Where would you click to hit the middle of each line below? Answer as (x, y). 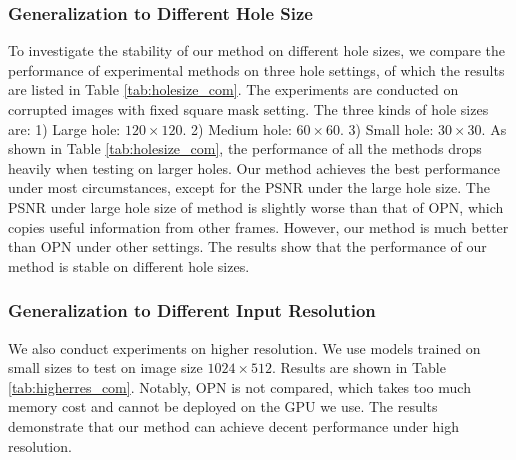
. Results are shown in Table (358, 367)
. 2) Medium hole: (237, 128)
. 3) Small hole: (387, 128)
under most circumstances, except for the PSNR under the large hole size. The (249, 187)
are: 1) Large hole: (64, 128)
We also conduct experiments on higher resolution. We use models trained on (244, 347)
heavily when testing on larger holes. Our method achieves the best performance (254, 167)
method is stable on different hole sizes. (129, 265)
